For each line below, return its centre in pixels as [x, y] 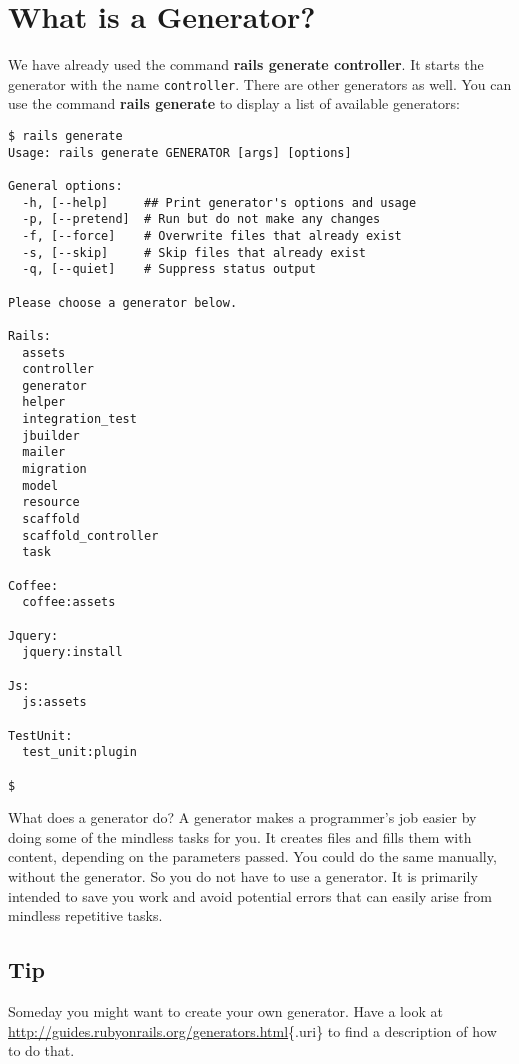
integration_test [79, 419]
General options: [65, 185]
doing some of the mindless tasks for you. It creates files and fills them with [240, 836]
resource [51, 502]
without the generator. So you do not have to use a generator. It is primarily [243, 876]
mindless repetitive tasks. [85, 915]
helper [44, 402]
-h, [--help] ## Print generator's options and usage [219, 202]
